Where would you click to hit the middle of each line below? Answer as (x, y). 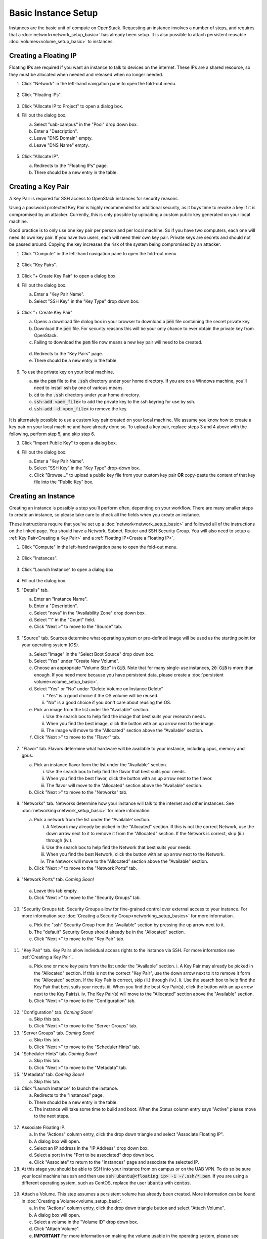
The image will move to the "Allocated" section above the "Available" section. (125, 730)
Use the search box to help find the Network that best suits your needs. (119, 847)
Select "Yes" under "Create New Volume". (77, 661)
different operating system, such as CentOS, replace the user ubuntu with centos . (106, 1183)
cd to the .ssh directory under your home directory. (87, 394)
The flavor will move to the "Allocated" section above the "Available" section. (124, 785)
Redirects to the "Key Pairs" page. (68, 353)
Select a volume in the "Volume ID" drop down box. (86, 1222)
